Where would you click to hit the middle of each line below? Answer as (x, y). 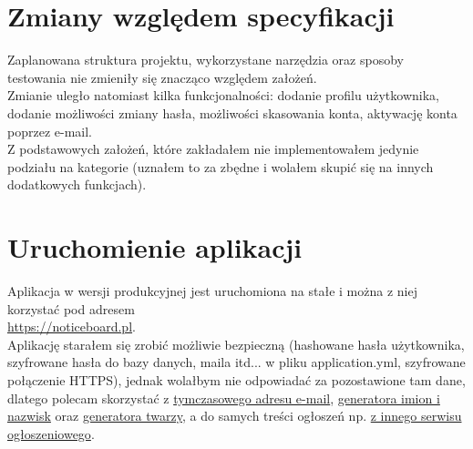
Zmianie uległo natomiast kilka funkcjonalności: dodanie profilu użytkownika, (223, 95)
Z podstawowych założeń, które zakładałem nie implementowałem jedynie (213, 149)
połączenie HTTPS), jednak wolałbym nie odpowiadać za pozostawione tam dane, (236, 379)
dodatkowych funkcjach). (77, 184)
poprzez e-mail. (50, 131)
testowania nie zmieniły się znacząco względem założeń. (162, 77)
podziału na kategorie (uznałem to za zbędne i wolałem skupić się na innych (221, 166)
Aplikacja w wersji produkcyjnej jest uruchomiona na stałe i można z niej (212, 291)
